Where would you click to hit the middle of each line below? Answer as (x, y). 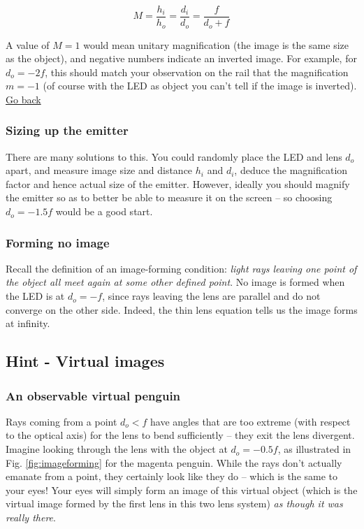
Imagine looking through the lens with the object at (117, 449)
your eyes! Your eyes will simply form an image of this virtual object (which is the (182, 490)
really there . (31, 517)
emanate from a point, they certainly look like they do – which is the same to (172, 476)
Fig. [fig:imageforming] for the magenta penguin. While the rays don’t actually (174, 462)
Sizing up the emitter (67, 130)
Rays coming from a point (61, 421)
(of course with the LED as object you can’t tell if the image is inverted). (200, 86)
